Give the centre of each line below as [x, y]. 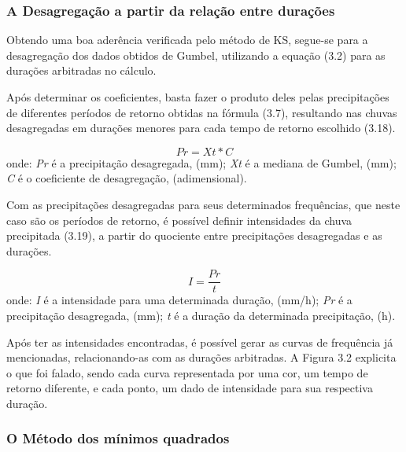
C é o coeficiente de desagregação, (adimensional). [127, 178]
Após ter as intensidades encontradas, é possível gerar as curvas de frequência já [200, 342]
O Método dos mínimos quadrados [118, 438]
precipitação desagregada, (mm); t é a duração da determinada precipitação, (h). [201, 315]
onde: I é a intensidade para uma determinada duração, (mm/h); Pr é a [179, 300]
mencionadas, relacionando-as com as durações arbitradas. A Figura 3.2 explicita [201, 357]
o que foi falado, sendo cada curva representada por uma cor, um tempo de [187, 372]
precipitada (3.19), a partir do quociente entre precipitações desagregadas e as [194, 235]
